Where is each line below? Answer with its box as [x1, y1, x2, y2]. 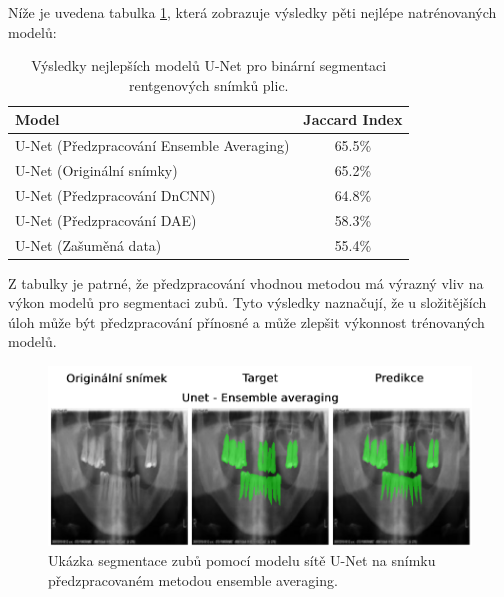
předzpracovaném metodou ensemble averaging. [48, 569, 338, 590]
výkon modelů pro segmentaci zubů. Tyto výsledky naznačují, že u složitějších [8, 292, 487, 313]
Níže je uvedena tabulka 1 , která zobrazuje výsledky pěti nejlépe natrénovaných [8, 2, 497, 22]
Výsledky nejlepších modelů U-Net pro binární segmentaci [31, 55, 387, 76]
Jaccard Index [303, 109, 403, 130]
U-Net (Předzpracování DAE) [15, 209, 197, 230]
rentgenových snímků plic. [128, 74, 289, 95]
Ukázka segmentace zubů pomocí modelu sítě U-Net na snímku [48, 549, 436, 570]
